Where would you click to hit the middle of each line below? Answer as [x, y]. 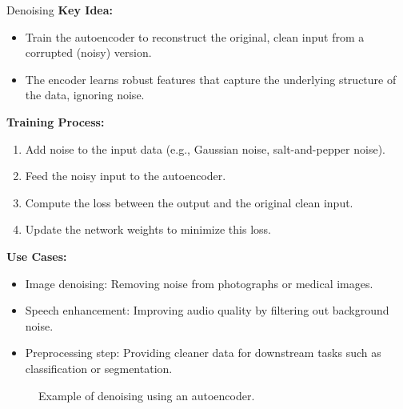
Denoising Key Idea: [60, 10]
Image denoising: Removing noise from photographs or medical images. [199, 283]
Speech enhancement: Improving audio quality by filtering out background [207, 310]
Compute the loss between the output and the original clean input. [189, 202]
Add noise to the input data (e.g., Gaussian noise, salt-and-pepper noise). [205, 148]
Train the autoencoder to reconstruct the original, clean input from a [195, 36]
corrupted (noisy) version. [88, 52]
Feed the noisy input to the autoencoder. [126, 176]
